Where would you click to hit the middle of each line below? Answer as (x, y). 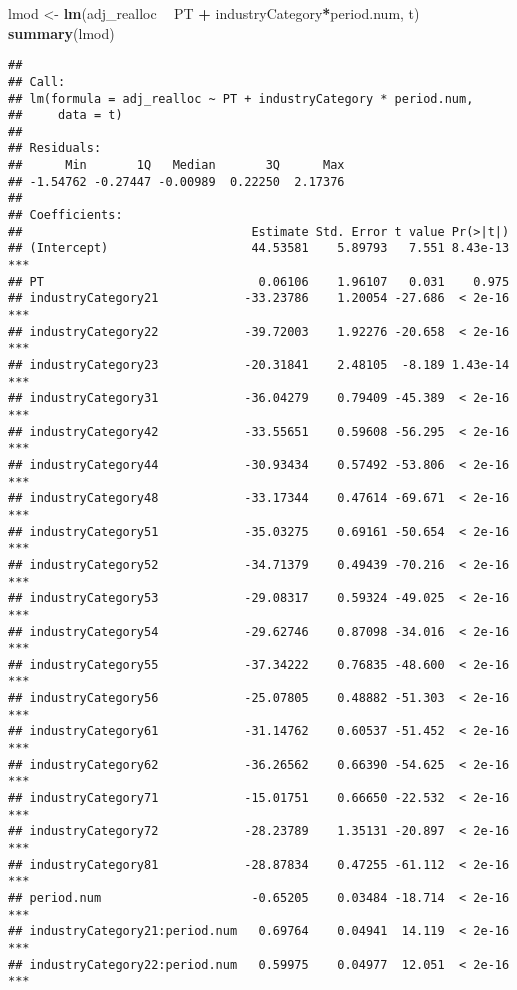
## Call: (37, 81)
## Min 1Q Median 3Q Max (176, 165)
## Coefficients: (65, 215)
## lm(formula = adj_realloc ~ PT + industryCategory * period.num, (241, 98)
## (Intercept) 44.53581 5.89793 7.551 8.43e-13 (259, 248)
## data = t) (65, 115)
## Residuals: (55, 148)
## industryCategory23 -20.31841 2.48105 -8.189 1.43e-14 (259, 365)
